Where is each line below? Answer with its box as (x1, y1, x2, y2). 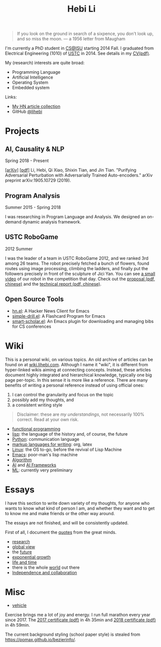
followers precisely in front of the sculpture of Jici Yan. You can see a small (5, 271, 155, 276)
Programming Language (12, 69, 61, 75)
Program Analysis (5, 192, 61, 200)
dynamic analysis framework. (22, 219, 81, 225)
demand (5, 219, 22, 225)
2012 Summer (5, 246, 33, 252)
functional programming (12, 426, 61, 432)
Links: (5, 94, 17, 100)
